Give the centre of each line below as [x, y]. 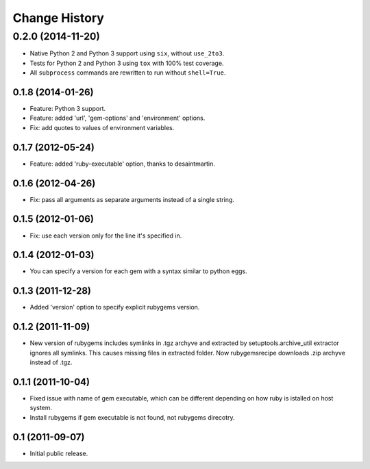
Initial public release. [59, 453]
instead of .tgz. [51, 362]
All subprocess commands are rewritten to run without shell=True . [128, 73]
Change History [58, 18]
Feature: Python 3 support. [68, 109]
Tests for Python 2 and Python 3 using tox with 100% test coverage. [127, 63]
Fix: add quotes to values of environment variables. [102, 127]
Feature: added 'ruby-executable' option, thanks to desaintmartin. [123, 164]
